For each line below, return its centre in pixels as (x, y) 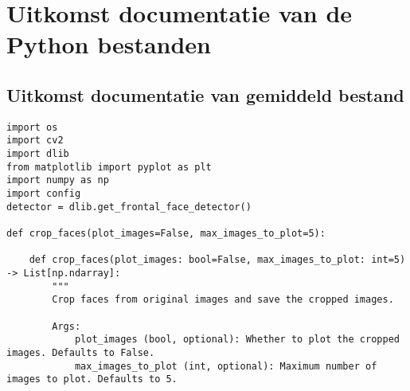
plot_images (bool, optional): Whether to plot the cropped (237, 340)
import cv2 (35, 141)
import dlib (38, 154)
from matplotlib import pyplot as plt (109, 167)
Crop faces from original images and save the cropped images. (223, 300)
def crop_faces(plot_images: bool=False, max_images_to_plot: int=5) (217, 260)
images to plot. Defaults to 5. (92, 379)
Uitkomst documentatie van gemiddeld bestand (205, 94)
